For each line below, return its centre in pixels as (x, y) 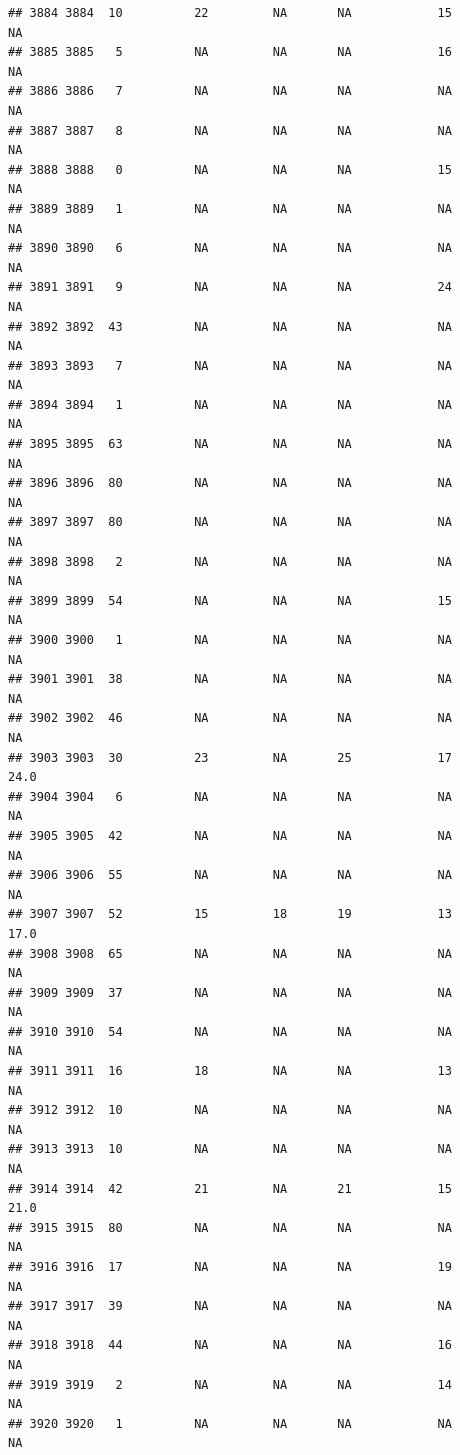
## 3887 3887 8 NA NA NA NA (230, 130)
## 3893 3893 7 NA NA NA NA (230, 365)
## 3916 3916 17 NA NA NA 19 (230, 1267)
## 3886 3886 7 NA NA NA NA (230, 91)
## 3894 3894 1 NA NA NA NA (230, 404)
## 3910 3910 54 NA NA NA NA (230, 1031)
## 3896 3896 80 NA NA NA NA (230, 483)
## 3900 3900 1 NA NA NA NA (230, 640)
